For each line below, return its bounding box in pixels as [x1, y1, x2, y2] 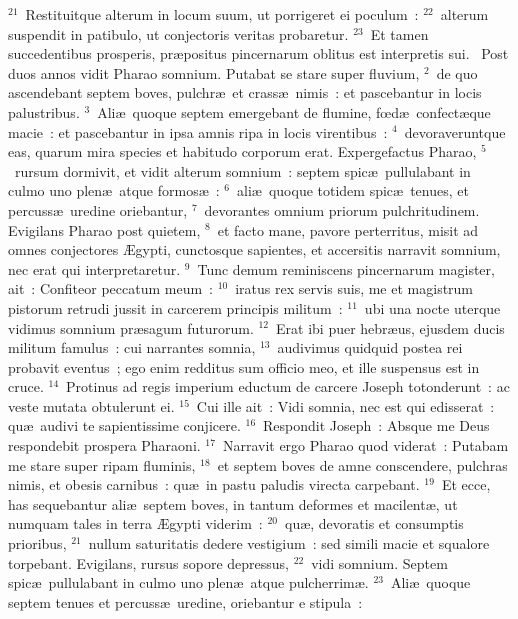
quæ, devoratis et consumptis [284, 513, 464, 534]
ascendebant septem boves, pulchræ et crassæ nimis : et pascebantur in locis [8, 82, 482, 103]
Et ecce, [441, 474, 491, 495]
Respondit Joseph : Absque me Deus [263, 415, 490, 436]
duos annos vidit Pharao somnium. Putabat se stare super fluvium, [8, 62, 420, 83]
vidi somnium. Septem [311, 552, 448, 573]
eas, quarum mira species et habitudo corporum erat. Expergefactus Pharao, [8, 141, 477, 162]
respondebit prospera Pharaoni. [8, 435, 201, 456]
